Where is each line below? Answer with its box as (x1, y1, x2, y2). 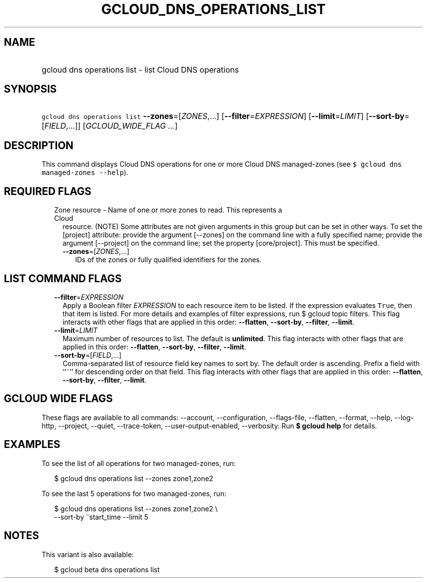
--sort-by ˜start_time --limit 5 (54, 512, 149, 521)
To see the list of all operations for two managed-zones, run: (41, 459, 236, 467)
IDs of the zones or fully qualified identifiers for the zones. (75, 255, 262, 264)
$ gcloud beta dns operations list (54, 565, 160, 574)
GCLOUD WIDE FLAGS (4, 392, 113, 405)
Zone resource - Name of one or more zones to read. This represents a (54, 206, 282, 214)
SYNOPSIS (4, 83, 57, 96)
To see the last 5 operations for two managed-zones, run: (41, 489, 227, 498)
